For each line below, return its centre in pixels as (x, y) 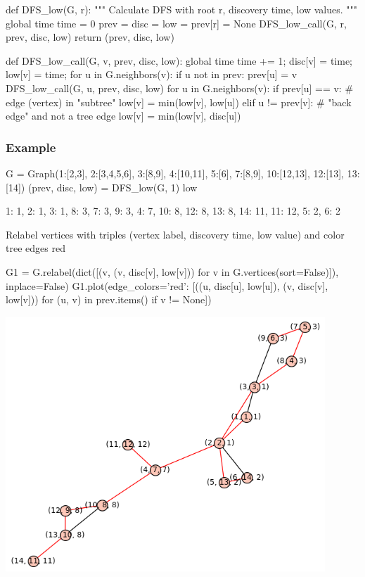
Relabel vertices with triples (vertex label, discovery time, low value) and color (175, 234)
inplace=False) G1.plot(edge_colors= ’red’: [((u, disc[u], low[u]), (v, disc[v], (167, 285)
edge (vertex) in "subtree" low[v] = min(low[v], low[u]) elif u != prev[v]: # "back (179, 102)
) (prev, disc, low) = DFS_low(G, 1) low (109, 187)
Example (31, 147)
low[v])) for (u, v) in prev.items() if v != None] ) (109, 299)
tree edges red (36, 248)
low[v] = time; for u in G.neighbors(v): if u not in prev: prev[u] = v (152, 74)
